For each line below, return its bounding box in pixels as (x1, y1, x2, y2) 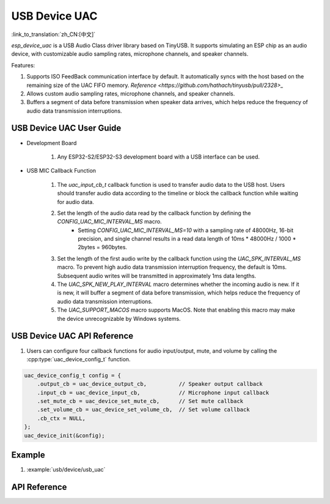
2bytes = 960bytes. (78, 244, 128, 251)
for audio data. (57, 198, 94, 205)
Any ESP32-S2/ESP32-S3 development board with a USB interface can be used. (57, 153, 260, 160)
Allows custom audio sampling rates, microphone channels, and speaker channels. (26, 89, 235, 97)
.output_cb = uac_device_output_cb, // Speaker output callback (37, 380, 263, 388)
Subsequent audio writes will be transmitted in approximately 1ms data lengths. (57, 272, 257, 279)
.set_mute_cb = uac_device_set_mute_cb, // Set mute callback (37, 398, 244, 405)
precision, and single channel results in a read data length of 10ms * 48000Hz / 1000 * (78, 235, 296, 243)
